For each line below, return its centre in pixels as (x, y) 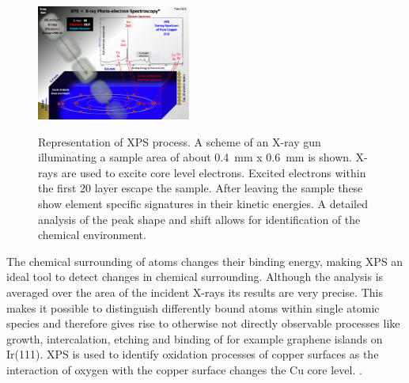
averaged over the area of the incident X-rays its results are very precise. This (195, 292)
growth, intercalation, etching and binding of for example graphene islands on (195, 338)
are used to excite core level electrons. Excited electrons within (214, 172)
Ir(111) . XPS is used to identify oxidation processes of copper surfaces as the (193, 354)
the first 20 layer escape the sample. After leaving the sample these (201, 188)
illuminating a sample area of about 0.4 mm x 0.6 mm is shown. (195, 157)
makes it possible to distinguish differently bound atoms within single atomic (193, 307)
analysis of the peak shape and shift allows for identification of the (199, 219)
